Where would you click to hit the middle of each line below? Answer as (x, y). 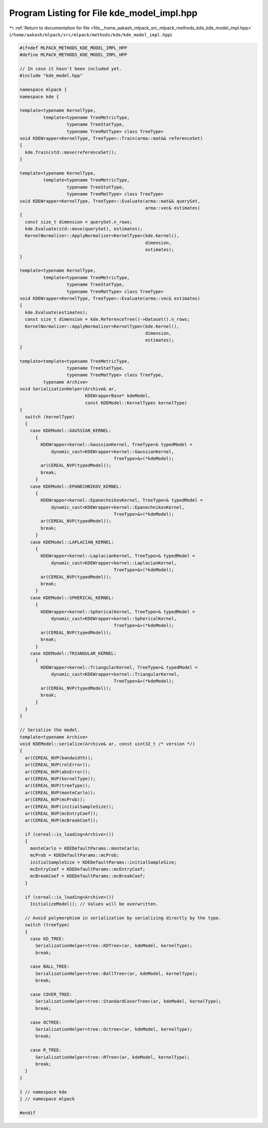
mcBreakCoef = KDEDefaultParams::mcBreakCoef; (88, 876)
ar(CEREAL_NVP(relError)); (58, 765)
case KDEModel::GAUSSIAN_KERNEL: (71, 431)
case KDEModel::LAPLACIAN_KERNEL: (72, 542)
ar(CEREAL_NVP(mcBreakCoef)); (62, 820)
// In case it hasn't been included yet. (71, 69)
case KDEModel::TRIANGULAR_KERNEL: (73, 653)
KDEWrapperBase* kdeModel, (118, 396)
